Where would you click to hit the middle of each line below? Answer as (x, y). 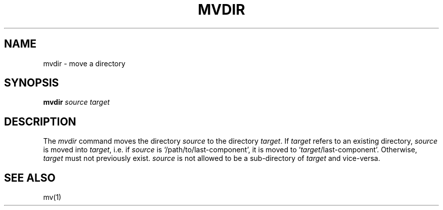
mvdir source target (76, 102)
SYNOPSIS (32, 83)
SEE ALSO (30, 178)
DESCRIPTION (40, 121)
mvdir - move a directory (84, 63)
